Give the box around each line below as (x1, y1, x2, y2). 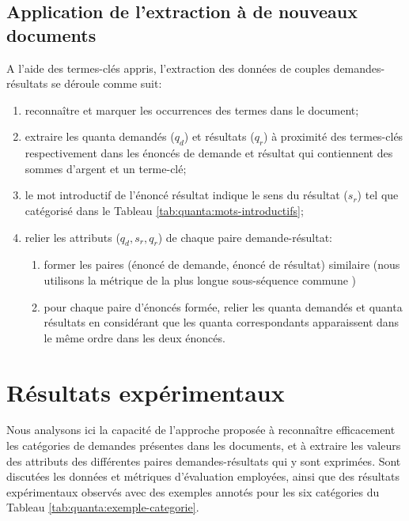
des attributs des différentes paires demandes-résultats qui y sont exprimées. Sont (6, 452, 401, 469)
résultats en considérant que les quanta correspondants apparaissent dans (44, 314, 400, 330)
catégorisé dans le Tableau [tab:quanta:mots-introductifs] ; (25, 202, 304, 218)
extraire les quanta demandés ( (25, 128, 175, 145)
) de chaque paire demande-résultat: (157, 228, 332, 245)
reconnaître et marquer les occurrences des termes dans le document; (25, 101, 359, 118)
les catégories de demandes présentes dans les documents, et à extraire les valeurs (6, 437, 401, 454)
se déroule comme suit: (51, 75, 162, 92)
